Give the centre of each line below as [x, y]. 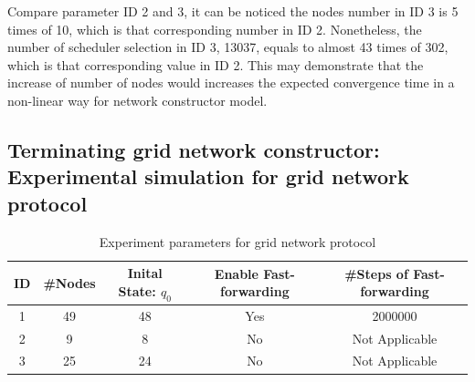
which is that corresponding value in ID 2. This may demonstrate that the [216, 64]
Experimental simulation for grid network [208, 176]
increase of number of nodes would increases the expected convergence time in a [231, 83]
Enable [236, 273]
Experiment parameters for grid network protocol [237, 241]
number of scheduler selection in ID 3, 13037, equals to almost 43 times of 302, [228, 47]
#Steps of [376, 273]
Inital [145, 273]
